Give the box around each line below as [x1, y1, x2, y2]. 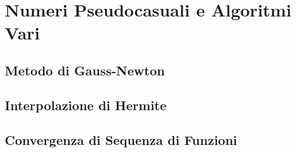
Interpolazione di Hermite [5, 95, 167, 114]
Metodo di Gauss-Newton [5, 61, 165, 79]
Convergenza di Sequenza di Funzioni [5, 130, 238, 148]
